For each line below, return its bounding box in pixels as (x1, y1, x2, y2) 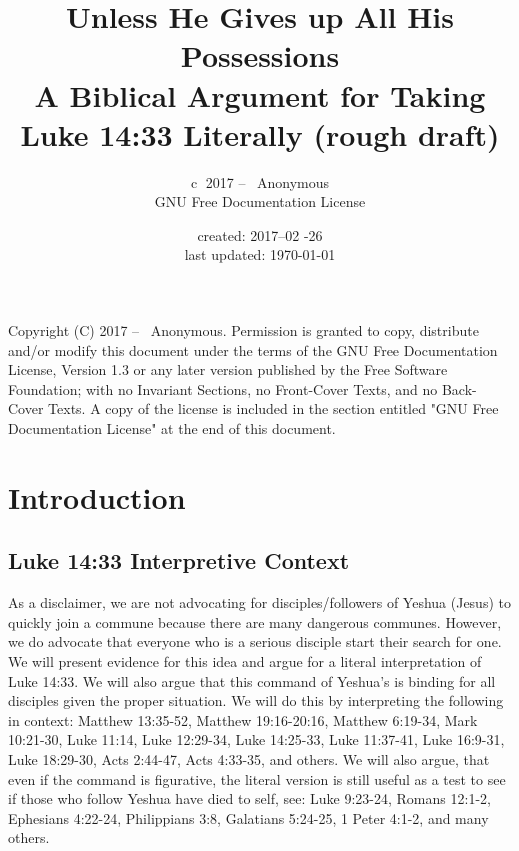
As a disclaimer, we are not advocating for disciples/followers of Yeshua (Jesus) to (8, 592, 511, 613)
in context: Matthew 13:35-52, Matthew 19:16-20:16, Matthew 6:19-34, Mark (8, 709, 478, 730)
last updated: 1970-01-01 (184, 244, 336, 265)
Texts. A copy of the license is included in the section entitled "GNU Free (48, 398, 499, 419)
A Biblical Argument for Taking (34, 74, 486, 115)
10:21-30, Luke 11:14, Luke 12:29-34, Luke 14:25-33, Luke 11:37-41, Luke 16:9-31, (8, 729, 505, 750)
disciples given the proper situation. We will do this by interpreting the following (8, 690, 504, 711)
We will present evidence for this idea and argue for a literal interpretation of (8, 650, 482, 671)
